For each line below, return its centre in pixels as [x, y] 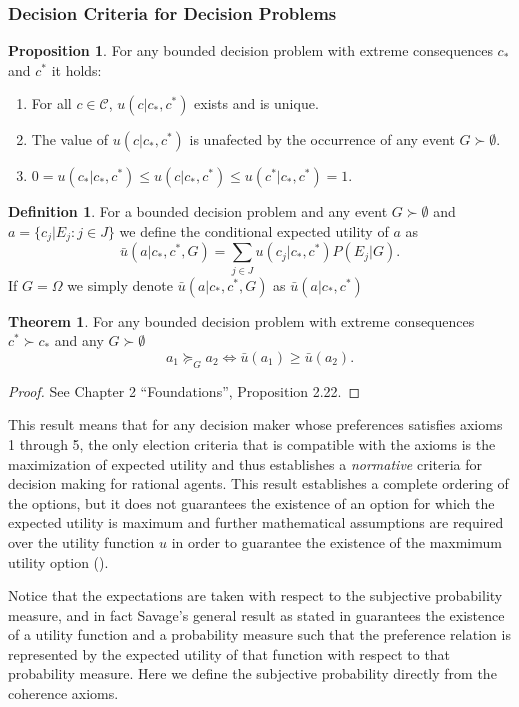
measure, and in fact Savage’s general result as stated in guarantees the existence [256, 614]
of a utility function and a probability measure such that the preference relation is [259, 634]
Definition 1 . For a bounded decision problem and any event [198, 211]
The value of [70, 139]
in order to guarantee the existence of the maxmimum [336, 541]
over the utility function [81, 541]
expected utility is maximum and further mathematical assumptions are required [256, 522]
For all [51, 103]
